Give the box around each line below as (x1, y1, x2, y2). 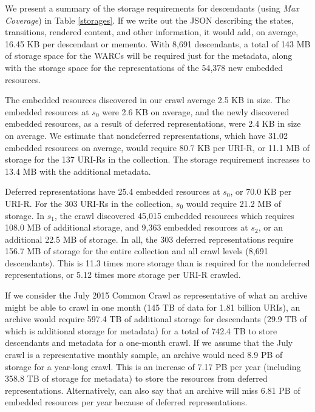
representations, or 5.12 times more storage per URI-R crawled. (5, 268, 241, 281)
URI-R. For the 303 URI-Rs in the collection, (5, 197, 174, 209)
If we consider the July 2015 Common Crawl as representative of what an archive (5, 289, 308, 302)
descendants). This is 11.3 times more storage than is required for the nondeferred (5, 256, 310, 269)
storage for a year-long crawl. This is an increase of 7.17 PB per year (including (5, 360, 301, 373)
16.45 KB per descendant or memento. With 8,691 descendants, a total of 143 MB (5, 37, 311, 50)
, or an (258, 221, 283, 234)
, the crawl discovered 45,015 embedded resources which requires (55, 209, 294, 221)
